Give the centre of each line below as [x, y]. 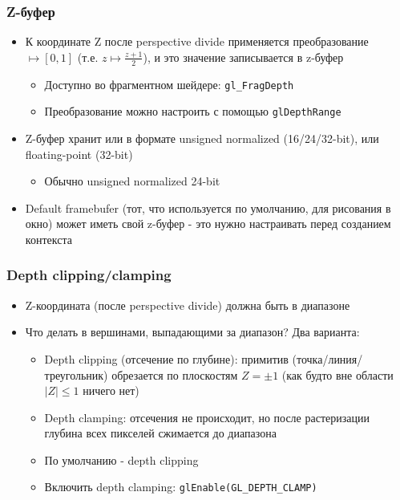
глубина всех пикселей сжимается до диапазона [160, 433]
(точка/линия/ [327, 358]
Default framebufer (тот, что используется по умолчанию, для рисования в [208, 207]
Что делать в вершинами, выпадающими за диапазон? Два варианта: [192, 332]
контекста [48, 239]
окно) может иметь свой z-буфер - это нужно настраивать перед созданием [208, 224]
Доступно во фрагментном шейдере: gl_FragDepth [169, 84]
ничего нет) [111, 390]
